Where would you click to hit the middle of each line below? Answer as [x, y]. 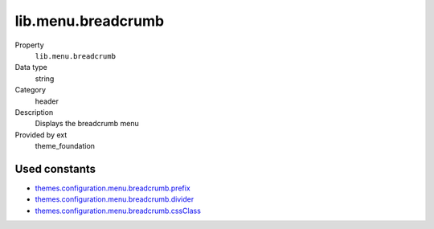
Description [34, 112]
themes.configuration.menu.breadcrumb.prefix [113, 188]
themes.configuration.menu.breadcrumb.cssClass [118, 211]
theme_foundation [65, 146]
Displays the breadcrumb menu [87, 124]
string [45, 78]
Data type [31, 67]
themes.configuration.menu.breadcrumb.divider [115, 199]
